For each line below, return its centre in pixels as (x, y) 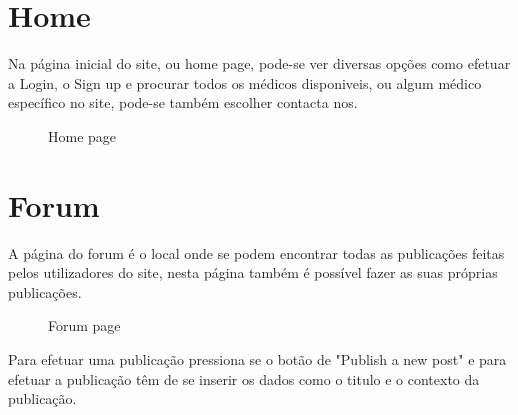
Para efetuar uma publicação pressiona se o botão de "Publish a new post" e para (257, 359)
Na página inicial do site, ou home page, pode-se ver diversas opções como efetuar (259, 63)
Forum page (84, 325)
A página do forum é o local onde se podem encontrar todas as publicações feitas (256, 252)
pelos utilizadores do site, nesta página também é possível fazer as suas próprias (253, 272)
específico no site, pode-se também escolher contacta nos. (183, 102)
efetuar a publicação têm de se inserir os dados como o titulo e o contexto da (244, 378)
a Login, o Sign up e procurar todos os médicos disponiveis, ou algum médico (245, 82)
